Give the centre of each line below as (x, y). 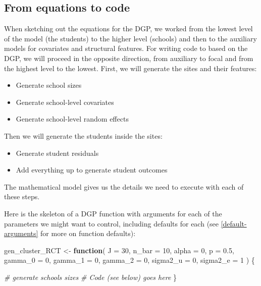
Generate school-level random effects (72, 119)
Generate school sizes (49, 85)
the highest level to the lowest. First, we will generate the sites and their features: (130, 68)
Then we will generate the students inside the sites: (83, 135)
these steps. (22, 196)
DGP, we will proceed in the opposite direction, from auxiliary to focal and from (129, 58)
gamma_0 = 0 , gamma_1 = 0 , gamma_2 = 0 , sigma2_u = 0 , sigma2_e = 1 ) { (129, 260)
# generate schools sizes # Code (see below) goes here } (90, 277)
